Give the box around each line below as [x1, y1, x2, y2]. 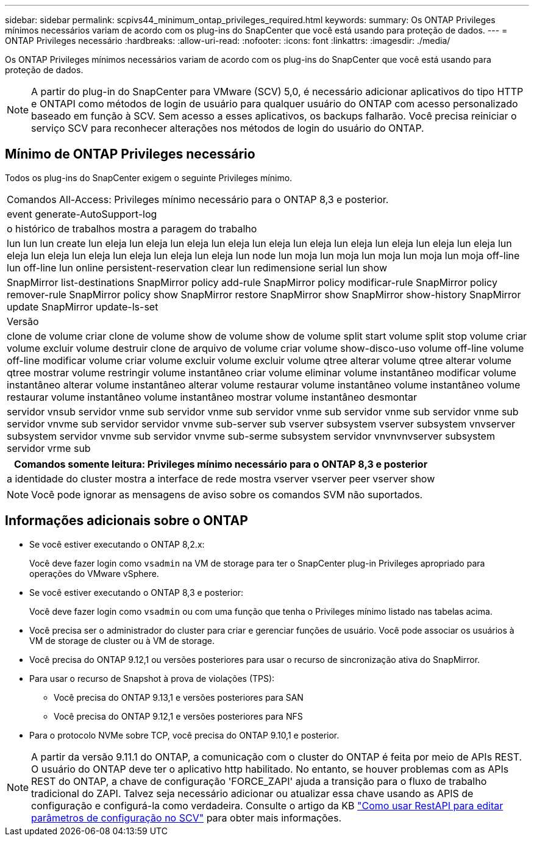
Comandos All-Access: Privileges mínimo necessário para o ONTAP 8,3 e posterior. [7, 193, 389, 206]
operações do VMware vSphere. [29, 568, 159, 579]
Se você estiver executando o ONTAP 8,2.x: [29, 539, 205, 549]
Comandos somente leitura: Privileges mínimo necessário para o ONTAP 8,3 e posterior [14, 457, 428, 470]
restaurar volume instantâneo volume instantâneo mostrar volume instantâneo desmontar [7, 390, 418, 403]
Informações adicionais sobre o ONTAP [5, 513, 248, 529]
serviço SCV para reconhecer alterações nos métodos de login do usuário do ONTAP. [31, 122, 424, 134]
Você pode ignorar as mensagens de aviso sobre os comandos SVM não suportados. [31, 488, 423, 501]
